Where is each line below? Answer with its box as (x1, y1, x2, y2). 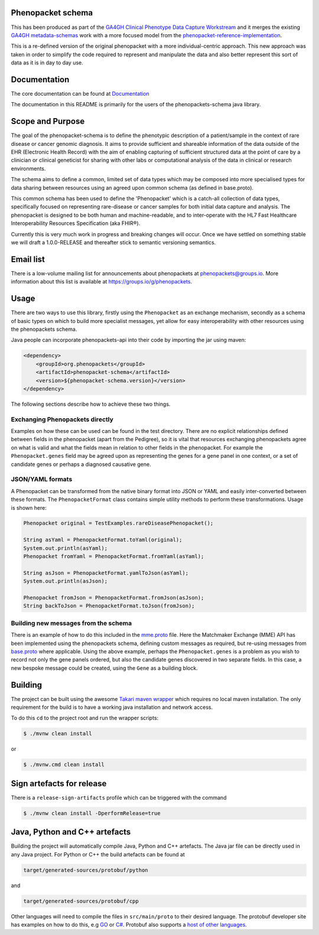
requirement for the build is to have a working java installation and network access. (11, 703, 213, 711)
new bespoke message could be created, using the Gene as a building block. (11, 664, 198, 672)
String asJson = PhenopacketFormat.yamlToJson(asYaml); (23, 569, 189, 576)
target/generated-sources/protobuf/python (23, 866, 148, 874)
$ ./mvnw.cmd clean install (23, 761, 105, 768)
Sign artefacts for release (11, 778, 107, 789)
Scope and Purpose (11, 116, 85, 126)
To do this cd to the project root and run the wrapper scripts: (11, 715, 159, 722)
